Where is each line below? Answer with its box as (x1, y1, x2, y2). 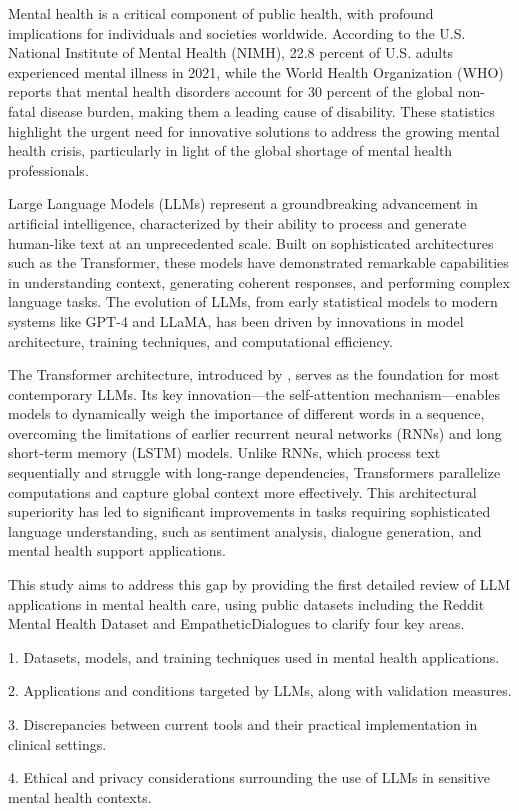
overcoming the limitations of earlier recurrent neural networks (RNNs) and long (8, 422, 502, 443)
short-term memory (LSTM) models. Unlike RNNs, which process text (8, 442, 441, 463)
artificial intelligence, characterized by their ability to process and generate (8, 212, 467, 233)
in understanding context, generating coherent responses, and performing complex (8, 271, 510, 292)
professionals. (8, 159, 89, 180)
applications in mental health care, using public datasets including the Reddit (8, 593, 485, 614)
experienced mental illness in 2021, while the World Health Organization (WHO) (8, 61, 504, 82)
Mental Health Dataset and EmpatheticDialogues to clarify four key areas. (8, 613, 465, 634)
